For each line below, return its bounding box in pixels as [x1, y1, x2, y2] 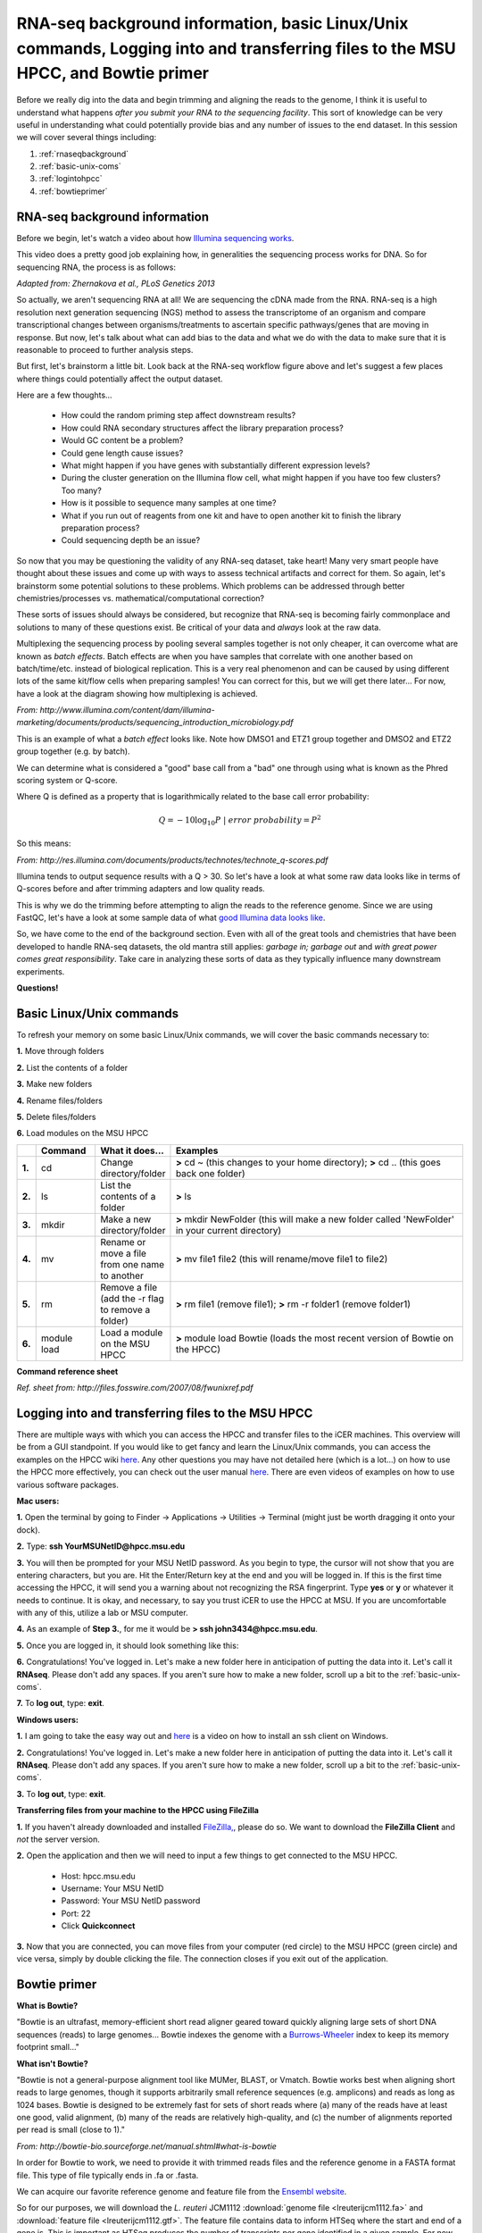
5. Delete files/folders [16, 1111, 96, 1122]
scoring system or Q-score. [16, 775, 118, 786]
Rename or [99, 1235, 146, 1248]
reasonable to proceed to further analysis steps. [16, 344, 194, 355]
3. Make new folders [16, 1079, 93, 1090]
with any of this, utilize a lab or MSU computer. [16, 1608, 188, 1618]
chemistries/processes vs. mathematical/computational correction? [16, 592, 265, 603]
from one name [99, 1258, 165, 1270]
